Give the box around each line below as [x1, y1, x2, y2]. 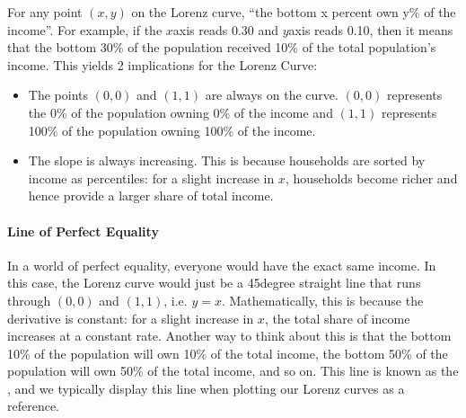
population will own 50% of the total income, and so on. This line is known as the [7, 361, 459, 380]
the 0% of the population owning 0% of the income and [28, 102, 333, 121]
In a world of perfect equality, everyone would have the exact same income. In [7, 255, 436, 274]
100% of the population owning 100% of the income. [28, 120, 316, 139]
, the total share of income [264, 308, 410, 327]
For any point [7, 3, 83, 21]
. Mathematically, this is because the [221, 290, 424, 309]
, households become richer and [285, 168, 458, 187]
